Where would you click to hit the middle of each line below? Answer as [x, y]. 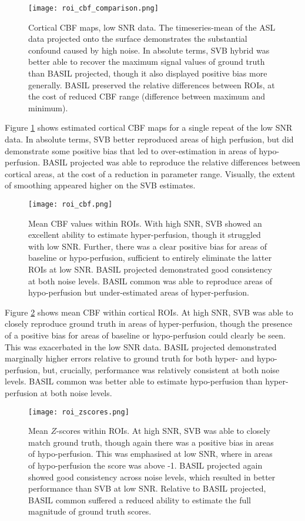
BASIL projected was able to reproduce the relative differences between [171, 162]
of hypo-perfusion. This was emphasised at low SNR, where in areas [150, 454]
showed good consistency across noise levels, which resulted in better [152, 477]
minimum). [48, 107]
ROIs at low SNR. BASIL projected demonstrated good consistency [150, 269]
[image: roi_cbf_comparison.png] [93, 8]
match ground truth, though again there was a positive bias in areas [151, 442]
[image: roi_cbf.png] [71, 204]
